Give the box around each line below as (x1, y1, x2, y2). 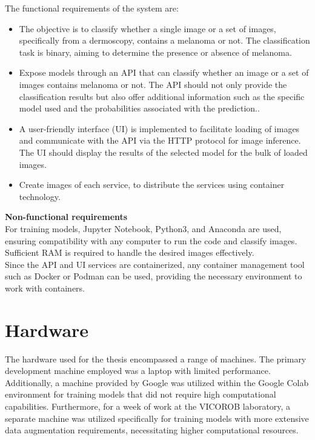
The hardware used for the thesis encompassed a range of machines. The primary (5, 352, 307, 365)
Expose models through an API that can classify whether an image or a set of (19, 66, 309, 79)
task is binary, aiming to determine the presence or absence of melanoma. (19, 45, 292, 58)
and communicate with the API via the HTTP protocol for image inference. (19, 134, 301, 147)
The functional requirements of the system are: (5, 2, 179, 14)
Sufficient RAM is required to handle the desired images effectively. (5, 246, 254, 259)
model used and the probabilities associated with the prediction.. (19, 102, 260, 115)
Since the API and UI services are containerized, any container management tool (5, 258, 305, 270)
